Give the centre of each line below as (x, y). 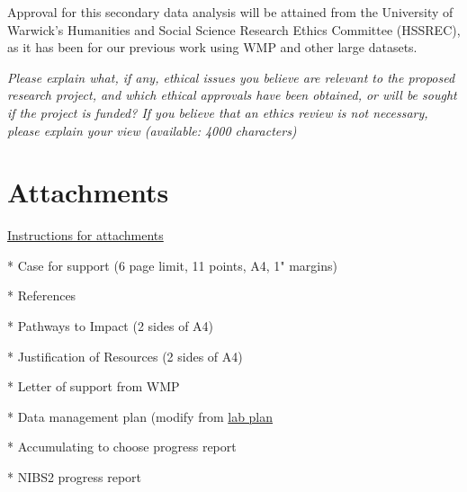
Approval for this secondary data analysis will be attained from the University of (230, 12)
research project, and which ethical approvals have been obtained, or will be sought (232, 95)
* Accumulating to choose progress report (122, 447)
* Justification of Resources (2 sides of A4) (125, 356)
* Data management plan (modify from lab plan (140, 416)
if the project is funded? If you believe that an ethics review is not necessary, (218, 112)
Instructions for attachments (85, 235)
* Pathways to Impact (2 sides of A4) (111, 326)
